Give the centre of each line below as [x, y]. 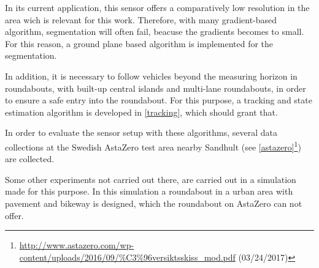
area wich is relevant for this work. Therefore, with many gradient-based [141, 19]
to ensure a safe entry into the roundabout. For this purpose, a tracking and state [159, 100]
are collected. [30, 159]
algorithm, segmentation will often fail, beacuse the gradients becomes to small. [155, 32]
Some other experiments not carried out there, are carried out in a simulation [151, 179]
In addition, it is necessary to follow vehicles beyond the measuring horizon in [151, 76]
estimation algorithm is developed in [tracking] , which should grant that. [141, 112]
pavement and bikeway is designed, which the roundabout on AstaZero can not [154, 203]
